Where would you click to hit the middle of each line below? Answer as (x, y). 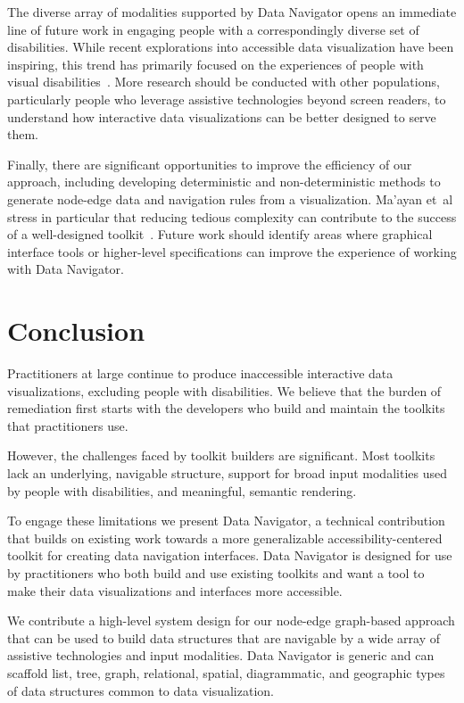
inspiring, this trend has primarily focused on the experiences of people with (215, 64)
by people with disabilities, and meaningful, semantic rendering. (182, 490)
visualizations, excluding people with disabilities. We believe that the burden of (224, 390)
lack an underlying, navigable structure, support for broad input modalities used (227, 473)
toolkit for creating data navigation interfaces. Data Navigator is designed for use (230, 555)
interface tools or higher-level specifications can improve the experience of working (232, 251)
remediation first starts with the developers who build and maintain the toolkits (226, 408)
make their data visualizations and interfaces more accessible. (175, 590)
